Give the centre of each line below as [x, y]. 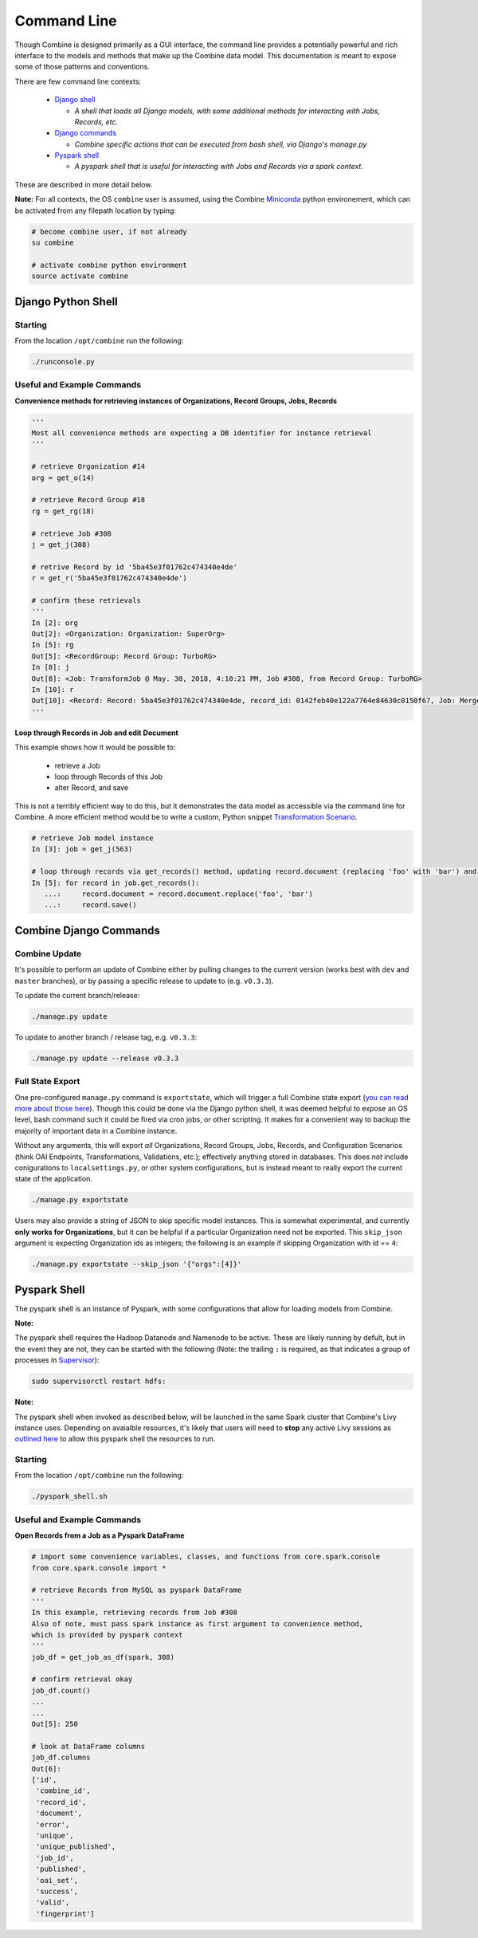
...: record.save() [90, 905]
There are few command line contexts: [78, 81]
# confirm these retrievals [86, 600]
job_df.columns [61, 1757]
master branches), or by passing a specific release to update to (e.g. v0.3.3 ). [144, 981]
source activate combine [80, 276]
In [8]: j [51, 667]
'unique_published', [76, 1847]
